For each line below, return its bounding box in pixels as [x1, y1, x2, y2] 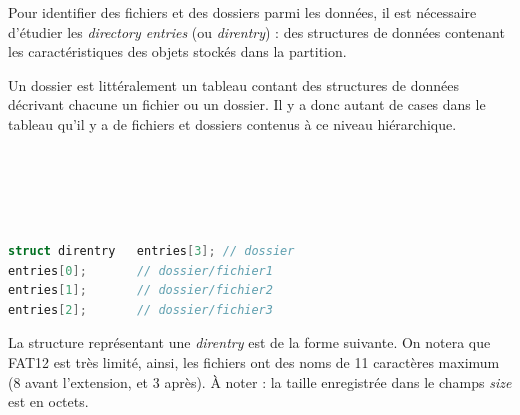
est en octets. [8, 391, 89, 412]
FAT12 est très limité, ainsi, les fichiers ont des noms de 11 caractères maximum [8, 351, 500, 372]
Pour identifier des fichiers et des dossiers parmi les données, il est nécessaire [8, 2, 477, 22]
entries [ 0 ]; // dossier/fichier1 [8, 263, 273, 278]
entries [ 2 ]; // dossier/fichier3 [8, 302, 273, 317]
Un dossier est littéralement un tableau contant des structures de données [8, 74, 459, 95]
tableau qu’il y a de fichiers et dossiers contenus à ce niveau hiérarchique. [8, 113, 457, 134]
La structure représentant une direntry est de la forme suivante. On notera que [8, 332, 491, 353]
